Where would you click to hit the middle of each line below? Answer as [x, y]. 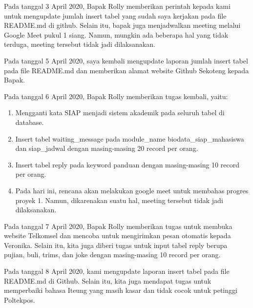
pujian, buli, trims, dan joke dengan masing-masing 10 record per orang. [112, 255]
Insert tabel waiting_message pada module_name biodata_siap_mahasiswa [130, 138]
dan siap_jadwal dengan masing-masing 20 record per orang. [107, 148]
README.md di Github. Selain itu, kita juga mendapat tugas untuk [108, 280]
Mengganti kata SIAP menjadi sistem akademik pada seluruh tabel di [120, 113]
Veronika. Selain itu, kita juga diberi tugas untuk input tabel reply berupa [116, 245]
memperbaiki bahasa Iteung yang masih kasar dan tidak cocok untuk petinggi [121, 290]
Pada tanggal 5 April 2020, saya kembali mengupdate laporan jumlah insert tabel [126, 60]
